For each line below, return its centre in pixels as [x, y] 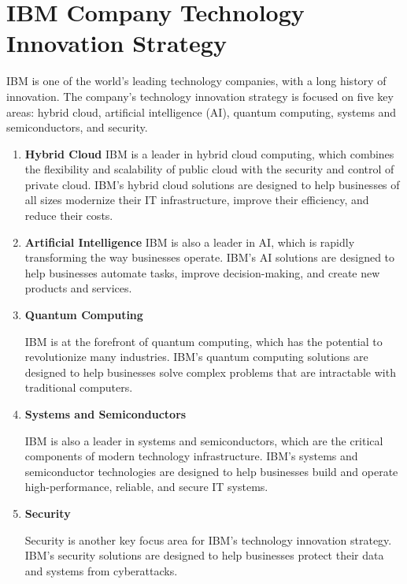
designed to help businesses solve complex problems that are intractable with [210, 372]
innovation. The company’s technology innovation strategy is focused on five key [200, 96]
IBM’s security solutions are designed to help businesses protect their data [204, 555]
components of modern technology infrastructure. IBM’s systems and [191, 456]
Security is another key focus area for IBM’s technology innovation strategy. [208, 539]
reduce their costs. [69, 216]
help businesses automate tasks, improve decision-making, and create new [202, 272]
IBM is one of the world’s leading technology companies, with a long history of [196, 81]
